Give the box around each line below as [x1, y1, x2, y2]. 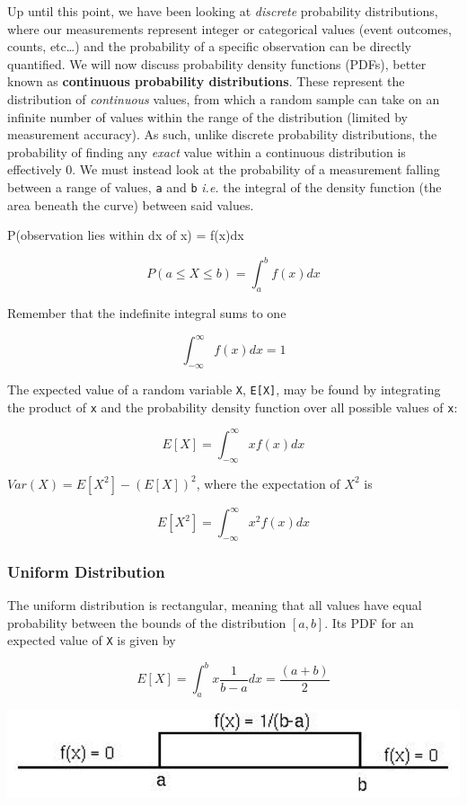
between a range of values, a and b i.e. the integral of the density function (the [7, 177, 442, 196]
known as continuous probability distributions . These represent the [7, 72, 405, 91]
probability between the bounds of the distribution [7, 613, 286, 632]
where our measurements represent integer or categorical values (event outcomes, [7, 19, 452, 38]
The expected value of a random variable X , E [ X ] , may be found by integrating [7, 379, 441, 398]
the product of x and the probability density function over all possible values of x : [7, 397, 458, 416]
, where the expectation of [196, 473, 340, 492]
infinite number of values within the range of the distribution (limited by [7, 107, 408, 126]
